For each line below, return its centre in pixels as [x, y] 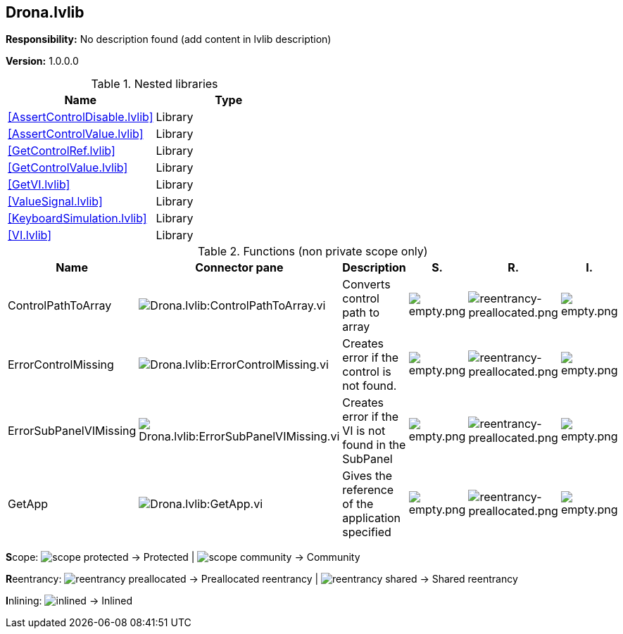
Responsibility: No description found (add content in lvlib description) [169, 39]
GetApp [28, 504]
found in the [374, 445]
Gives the [367, 476]
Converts [366, 285]
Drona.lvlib [45, 12]
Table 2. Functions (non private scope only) [313, 252]
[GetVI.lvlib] [39, 185]
